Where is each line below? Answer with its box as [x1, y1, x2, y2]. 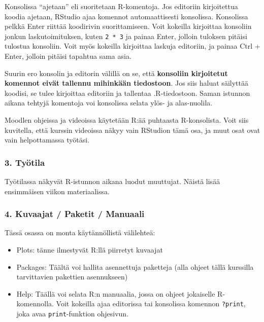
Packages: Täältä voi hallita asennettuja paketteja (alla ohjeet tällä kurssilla [16, 261, 254, 272]
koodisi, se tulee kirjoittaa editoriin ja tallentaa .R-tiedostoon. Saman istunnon [5, 87, 250, 98]
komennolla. [16, 298, 54, 309]
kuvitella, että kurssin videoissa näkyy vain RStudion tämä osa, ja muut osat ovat [5, 124, 260, 135]
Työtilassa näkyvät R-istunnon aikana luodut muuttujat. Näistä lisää [5, 176, 220, 186]
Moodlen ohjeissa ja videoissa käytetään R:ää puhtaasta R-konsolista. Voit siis [5, 115, 249, 125]
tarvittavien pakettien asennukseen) [16, 271, 128, 282]
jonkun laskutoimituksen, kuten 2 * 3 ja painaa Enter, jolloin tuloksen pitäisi [5, 30, 247, 41]
